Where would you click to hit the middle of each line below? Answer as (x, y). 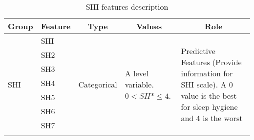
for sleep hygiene (209, 107)
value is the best (209, 96)
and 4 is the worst (212, 118)
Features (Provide (211, 62)
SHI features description (127, 7)
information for (207, 73)
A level (137, 73)
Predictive (198, 51)
